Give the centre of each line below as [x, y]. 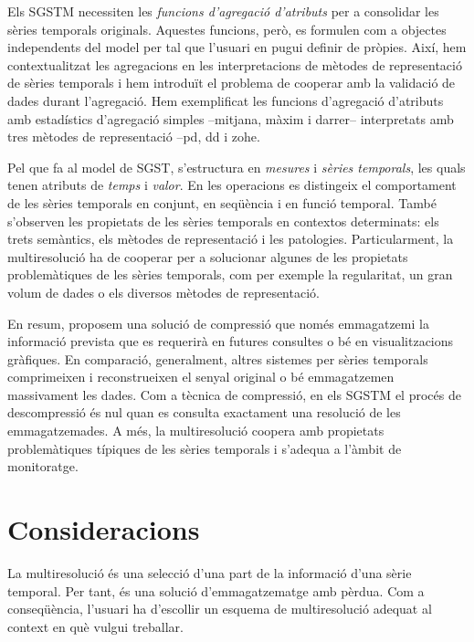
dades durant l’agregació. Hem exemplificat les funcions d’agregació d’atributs [226, 100]
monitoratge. [43, 466]
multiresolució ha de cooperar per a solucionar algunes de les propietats [208, 256]
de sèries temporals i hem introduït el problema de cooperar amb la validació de [232, 83]
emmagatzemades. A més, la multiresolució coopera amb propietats [196, 431]
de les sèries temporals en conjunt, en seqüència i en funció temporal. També [222, 202]
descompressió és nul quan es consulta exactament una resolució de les [204, 412]
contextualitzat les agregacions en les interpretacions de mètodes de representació [235, 64]
